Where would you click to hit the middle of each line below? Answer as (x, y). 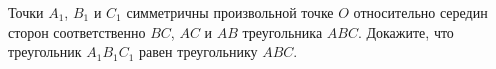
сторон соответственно (77, 31)
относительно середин (420, 12)
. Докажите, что (405, 31)
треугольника (282, 31)
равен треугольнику (198, 51)
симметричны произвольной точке (230, 12)
